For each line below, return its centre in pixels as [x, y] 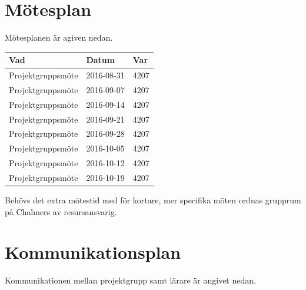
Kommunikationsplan [93, 252]
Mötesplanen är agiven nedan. [59, 37]
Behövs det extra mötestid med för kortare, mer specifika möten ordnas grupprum [153, 200]
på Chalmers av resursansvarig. [61, 211]
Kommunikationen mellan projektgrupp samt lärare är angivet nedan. [130, 280]
